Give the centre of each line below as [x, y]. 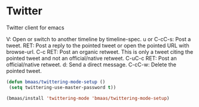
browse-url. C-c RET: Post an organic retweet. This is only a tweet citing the [100, 51]
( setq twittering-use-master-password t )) [62, 87]
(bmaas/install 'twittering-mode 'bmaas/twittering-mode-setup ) [88, 98]
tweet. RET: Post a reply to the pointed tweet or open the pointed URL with [98, 45]
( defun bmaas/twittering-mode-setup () [56, 82]
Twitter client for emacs [35, 27]
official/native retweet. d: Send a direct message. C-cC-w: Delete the [91, 65]
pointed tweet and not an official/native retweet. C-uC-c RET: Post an [92, 58]
